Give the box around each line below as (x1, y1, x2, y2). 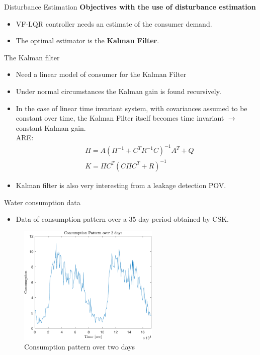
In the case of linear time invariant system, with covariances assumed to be (16, 103, 247, 113)
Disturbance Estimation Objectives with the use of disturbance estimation (4, 2, 256, 12)
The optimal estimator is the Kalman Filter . (16, 35, 159, 46)
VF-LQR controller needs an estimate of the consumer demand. (16, 18, 212, 29)
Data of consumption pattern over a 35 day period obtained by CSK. (16, 214, 229, 224)
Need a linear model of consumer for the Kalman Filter (16, 69, 187, 79)
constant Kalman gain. (16, 122, 86, 133)
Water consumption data (4, 197, 80, 207)
